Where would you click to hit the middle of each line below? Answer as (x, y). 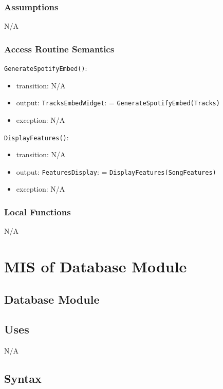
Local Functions (38, 211)
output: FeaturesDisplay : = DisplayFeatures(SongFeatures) (116, 171)
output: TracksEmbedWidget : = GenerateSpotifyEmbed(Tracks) (118, 103)
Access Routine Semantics (59, 49)
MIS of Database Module (96, 266)
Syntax (23, 378)
